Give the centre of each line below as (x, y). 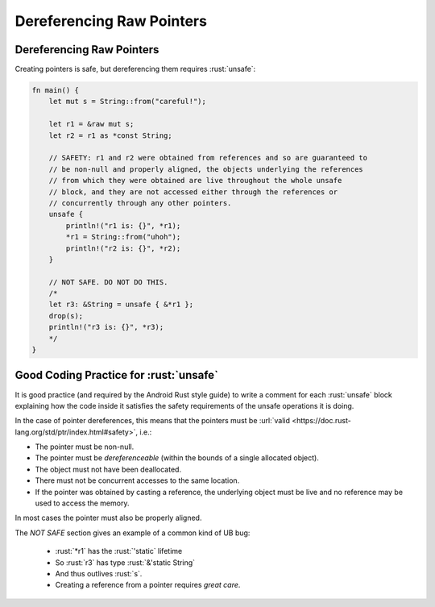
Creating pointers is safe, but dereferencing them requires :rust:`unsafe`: (135, 69)
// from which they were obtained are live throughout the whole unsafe (195, 181)
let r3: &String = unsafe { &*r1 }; (121, 305)
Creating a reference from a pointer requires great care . (148, 585)
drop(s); (66, 316)
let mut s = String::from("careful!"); (128, 102)
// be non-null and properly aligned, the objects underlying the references (206, 169)
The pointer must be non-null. (85, 447)
